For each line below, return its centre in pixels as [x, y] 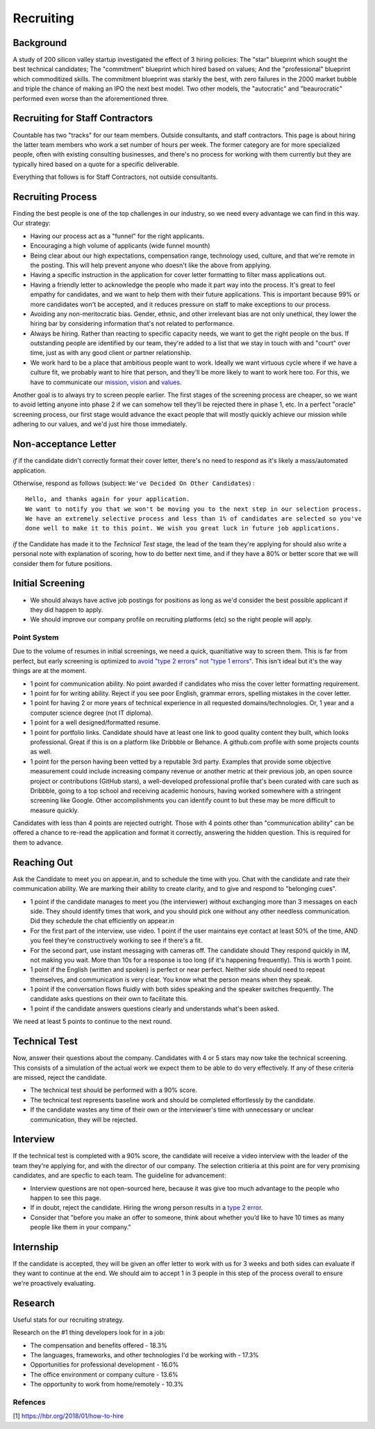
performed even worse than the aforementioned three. [91, 98]
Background [40, 43]
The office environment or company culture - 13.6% [104, 1374]
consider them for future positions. [62, 563]
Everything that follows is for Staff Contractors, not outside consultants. [115, 177]
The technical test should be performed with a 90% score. [114, 1090]
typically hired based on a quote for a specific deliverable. [96, 164]
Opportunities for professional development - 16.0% [105, 1365]
